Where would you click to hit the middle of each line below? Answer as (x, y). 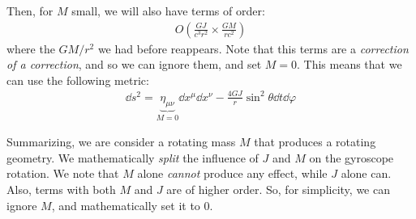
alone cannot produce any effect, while (232, 173)
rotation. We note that (63, 173)
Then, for (30, 11)
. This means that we (350, 64)
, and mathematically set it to (126, 205)
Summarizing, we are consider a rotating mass (121, 142)
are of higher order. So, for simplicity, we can (278, 189)
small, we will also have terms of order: (168, 11)
